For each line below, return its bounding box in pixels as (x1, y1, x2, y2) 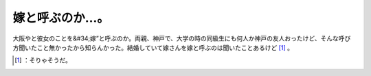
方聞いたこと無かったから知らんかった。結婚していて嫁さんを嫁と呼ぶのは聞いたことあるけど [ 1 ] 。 (12, 43, 293, 51)
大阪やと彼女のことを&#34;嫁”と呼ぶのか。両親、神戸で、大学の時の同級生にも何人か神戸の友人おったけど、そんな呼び (12, 34, 351, 42)
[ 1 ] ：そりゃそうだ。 (14, 56, 71, 64)
